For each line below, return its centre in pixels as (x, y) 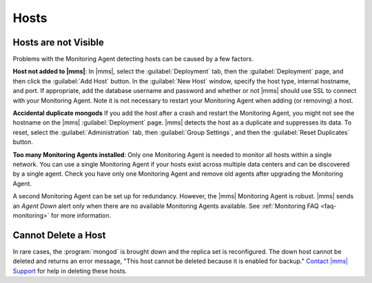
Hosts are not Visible (59, 42)
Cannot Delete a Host (59, 235)
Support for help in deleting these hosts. (70, 271)
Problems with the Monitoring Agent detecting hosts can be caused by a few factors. (133, 59)
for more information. (81, 215)
